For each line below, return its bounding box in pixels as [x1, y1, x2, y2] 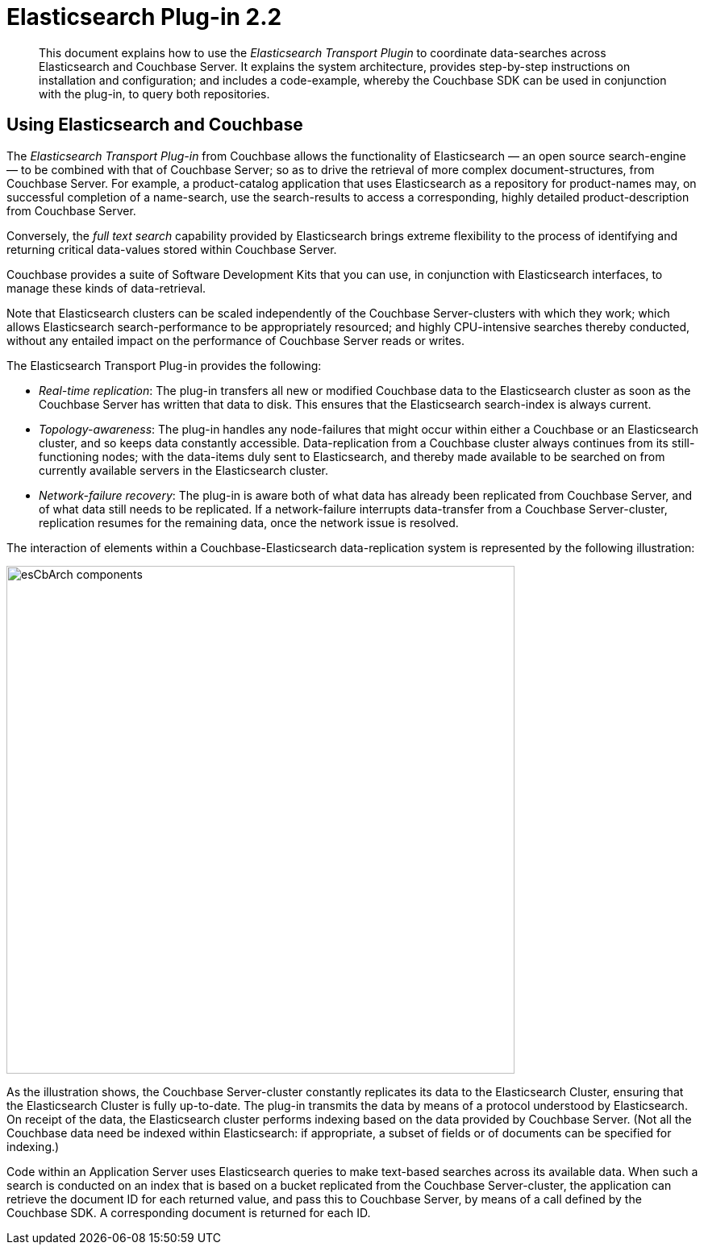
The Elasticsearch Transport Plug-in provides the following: [6, 358, 322, 372]
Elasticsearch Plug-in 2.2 [6, 3, 282, 31]
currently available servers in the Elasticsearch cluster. [39, 463, 328, 477]
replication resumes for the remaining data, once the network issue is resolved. [39, 515, 459, 530]
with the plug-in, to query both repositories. [39, 86, 270, 101]
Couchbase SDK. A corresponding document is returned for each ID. [6, 1205, 371, 1220]
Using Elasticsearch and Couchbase [6, 114, 303, 135]
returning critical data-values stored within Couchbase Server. [6, 242, 337, 256]
